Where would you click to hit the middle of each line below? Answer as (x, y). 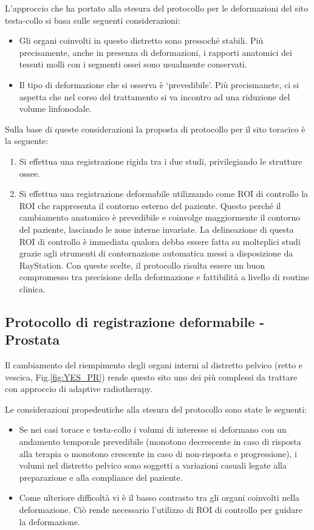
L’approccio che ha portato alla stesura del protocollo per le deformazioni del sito (157, 8)
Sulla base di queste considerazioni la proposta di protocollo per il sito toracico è (155, 129)
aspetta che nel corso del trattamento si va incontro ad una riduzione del (155, 96)
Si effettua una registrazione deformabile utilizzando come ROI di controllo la (164, 194)
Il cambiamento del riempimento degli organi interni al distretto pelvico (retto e (154, 365)
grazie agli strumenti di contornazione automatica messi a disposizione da (156, 253)
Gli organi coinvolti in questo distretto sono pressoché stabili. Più (141, 40)
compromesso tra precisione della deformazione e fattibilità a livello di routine (164, 277)
